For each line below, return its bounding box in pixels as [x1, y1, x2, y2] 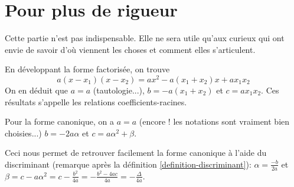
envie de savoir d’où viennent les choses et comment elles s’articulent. [5, 43, 256, 55]
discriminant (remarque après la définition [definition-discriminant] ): [5, 158, 251, 170]
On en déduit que [5, 84, 68, 96]
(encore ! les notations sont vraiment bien [139, 115, 290, 128]
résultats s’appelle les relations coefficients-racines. [5, 95, 187, 108]
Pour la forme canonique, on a [5, 115, 115, 128]
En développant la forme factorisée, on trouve [5, 63, 170, 75]
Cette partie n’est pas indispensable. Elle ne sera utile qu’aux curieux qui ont [5, 32, 285, 44]
